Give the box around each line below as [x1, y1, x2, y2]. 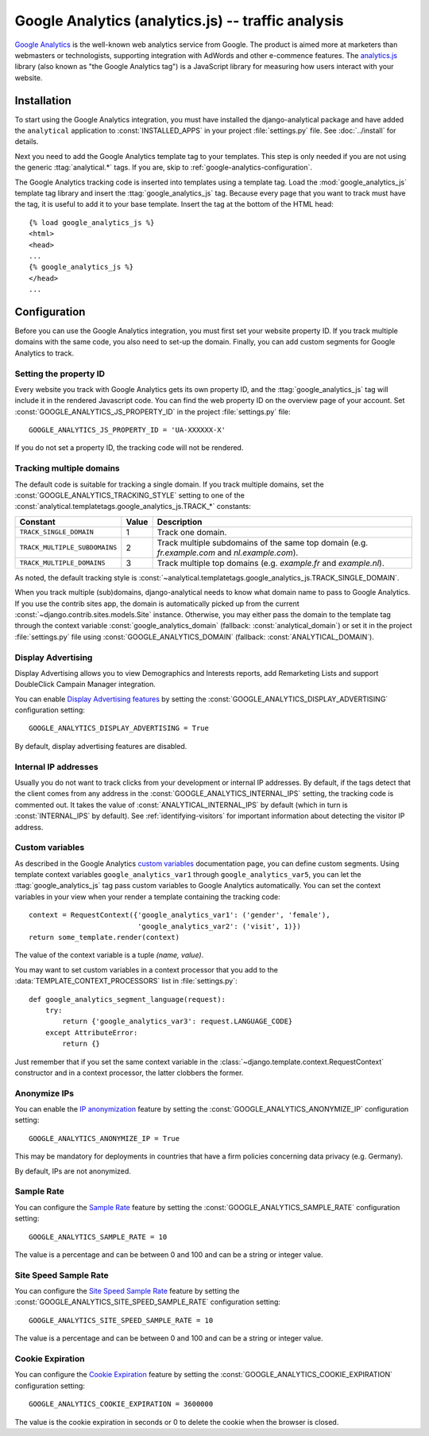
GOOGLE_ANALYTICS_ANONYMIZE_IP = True [29, 1134, 180, 1143]
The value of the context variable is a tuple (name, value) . [14, 950, 204, 960]
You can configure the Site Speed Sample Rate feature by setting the [14, 1287, 240, 1296]
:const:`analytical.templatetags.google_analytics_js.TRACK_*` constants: [14, 502, 252, 511]
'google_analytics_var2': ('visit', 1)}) [137, 922, 301, 930]
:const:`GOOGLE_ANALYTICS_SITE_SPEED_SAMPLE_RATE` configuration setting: [14, 1297, 281, 1307]
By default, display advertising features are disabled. [14, 741, 187, 751]
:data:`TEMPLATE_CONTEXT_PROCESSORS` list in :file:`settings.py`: [14, 976, 238, 986]
